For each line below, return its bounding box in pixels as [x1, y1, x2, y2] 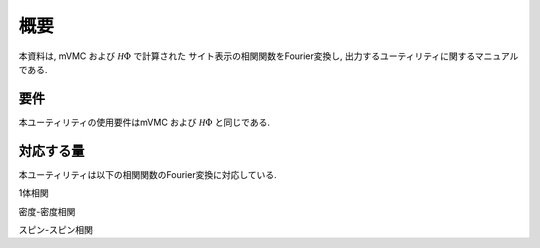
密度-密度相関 [18, 205, 76, 217]
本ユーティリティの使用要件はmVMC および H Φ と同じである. [18, 116, 270, 128]
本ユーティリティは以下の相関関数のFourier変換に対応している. [18, 168, 277, 180]
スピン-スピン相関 [18, 223, 94, 235]
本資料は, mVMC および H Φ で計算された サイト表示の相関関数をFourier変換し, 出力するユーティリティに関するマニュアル [18, 50, 519, 62]
